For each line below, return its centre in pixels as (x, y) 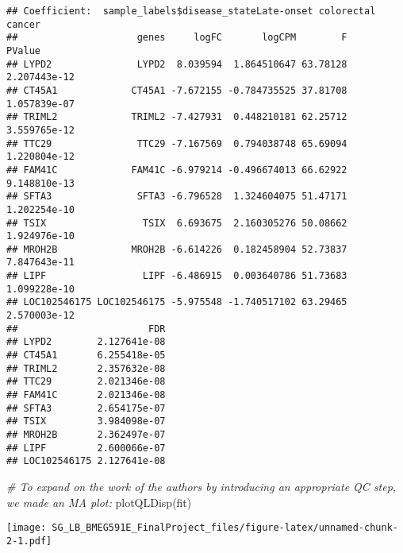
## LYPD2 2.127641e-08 (86, 342)
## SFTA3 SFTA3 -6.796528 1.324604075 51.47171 (177, 197)
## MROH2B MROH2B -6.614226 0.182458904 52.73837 (177, 249)
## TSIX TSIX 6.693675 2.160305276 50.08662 (177, 223)
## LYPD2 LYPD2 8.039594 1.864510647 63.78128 (177, 64)
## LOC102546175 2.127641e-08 (86, 461)
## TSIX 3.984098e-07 (86, 422)
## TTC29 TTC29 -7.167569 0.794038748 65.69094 (177, 143)
